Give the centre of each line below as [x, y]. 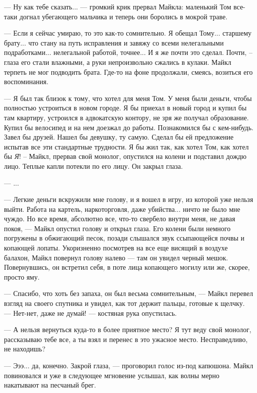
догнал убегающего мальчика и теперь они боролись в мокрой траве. [124, 16]
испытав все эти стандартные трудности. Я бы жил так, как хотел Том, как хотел [127, 146]
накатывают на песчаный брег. [50, 385]
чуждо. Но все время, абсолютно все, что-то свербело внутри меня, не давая [120, 219]
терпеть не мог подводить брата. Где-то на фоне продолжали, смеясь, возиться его [128, 72]
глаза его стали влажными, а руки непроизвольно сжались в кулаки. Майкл [118, 62]
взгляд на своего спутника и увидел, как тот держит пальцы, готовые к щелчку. [125, 303]
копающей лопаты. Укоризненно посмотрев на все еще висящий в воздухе [116, 248]
